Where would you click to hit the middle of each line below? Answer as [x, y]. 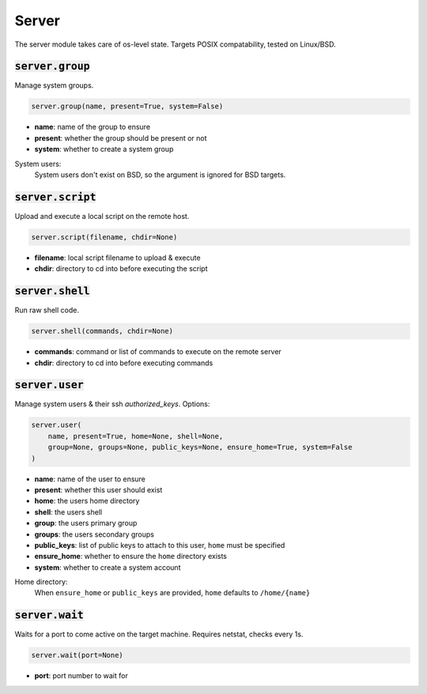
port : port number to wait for [81, 676]
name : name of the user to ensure [90, 479]
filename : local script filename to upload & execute [117, 258]
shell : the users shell [68, 512]
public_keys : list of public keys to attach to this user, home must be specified [160, 545]
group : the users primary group [86, 523]
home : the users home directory [87, 501]
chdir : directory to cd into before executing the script [121, 269]
